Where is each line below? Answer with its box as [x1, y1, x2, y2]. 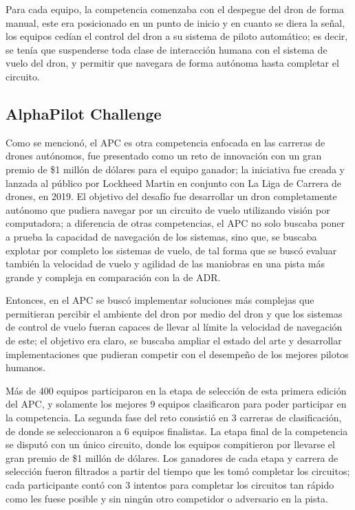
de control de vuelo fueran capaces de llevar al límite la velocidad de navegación [6, 320, 343, 334]
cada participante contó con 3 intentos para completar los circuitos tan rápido [6, 478, 334, 492]
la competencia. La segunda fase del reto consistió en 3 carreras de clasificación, [6, 410, 342, 425]
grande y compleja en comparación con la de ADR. [6, 269, 221, 284]
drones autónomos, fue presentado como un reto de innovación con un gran [6, 148, 322, 163]
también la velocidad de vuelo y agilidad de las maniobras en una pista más [6, 256, 325, 271]
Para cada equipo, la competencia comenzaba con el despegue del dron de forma [6, 2, 344, 16]
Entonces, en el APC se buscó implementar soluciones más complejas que [6, 293, 314, 307]
